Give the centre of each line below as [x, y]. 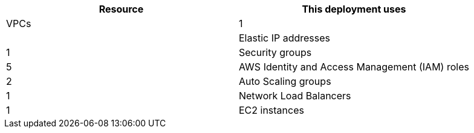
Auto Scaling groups [285, 81]
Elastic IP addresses [284, 38]
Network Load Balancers [295, 96]
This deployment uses [354, 9]
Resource [121, 9]
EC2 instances [271, 110]
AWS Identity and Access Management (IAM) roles [354, 67]
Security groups [275, 52]
